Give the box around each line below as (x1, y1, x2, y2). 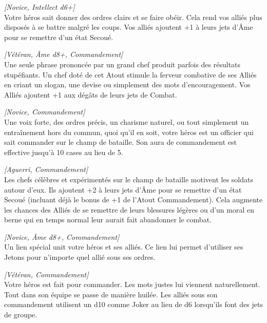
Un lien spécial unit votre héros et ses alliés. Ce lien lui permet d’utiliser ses (4, 241, 243, 252)
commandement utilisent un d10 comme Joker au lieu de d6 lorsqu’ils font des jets (4, 299, 263, 310)
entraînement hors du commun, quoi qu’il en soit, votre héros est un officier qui (4, 126, 254, 137)
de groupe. (4, 309, 37, 320)
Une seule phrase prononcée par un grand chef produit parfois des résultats (4, 59, 241, 69)
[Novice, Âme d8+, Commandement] (4, 231, 120, 242)
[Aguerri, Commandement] (4, 164, 88, 175)
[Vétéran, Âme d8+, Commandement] (4, 49, 123, 60)
